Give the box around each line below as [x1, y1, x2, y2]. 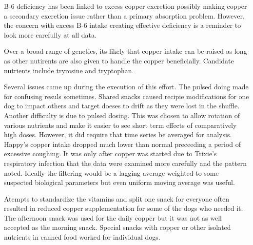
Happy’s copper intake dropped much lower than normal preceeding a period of [4, 139, 241, 149]
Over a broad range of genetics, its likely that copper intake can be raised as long [4, 46, 247, 56]
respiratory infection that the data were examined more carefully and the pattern [4, 158, 247, 168]
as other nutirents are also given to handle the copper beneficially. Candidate [4, 55, 234, 65]
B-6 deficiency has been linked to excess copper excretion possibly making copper [4, 1, 247, 11]
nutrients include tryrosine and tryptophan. [4, 65, 134, 75]
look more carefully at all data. [4, 29, 97, 40]
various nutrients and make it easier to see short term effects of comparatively [4, 120, 237, 130]
